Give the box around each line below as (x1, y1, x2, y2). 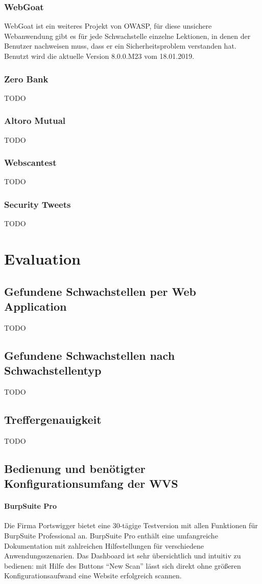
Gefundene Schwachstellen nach (4, 347, 175, 363)
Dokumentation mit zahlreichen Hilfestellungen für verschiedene (4, 540, 204, 551)
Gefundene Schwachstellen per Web (4, 283, 197, 299)
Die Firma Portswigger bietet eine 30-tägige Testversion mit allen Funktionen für (4, 520, 258, 531)
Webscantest (4, 156, 57, 169)
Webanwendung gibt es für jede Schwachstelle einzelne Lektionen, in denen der (4, 30, 251, 41)
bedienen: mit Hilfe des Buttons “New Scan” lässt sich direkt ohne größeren (4, 560, 241, 571)
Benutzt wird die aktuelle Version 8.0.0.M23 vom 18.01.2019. (4, 51, 195, 61)
